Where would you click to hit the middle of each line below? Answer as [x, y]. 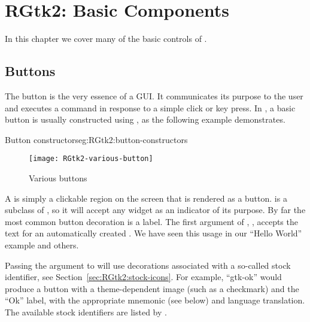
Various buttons [58, 177]
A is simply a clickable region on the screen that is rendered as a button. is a [146, 198]
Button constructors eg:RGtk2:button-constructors [96, 139]
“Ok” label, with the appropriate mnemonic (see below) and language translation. [155, 300]
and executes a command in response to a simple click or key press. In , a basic [150, 107]
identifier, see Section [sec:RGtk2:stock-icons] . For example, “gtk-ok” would [143, 277]
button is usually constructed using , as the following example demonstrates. [145, 119]
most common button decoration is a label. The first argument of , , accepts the [151, 221]
